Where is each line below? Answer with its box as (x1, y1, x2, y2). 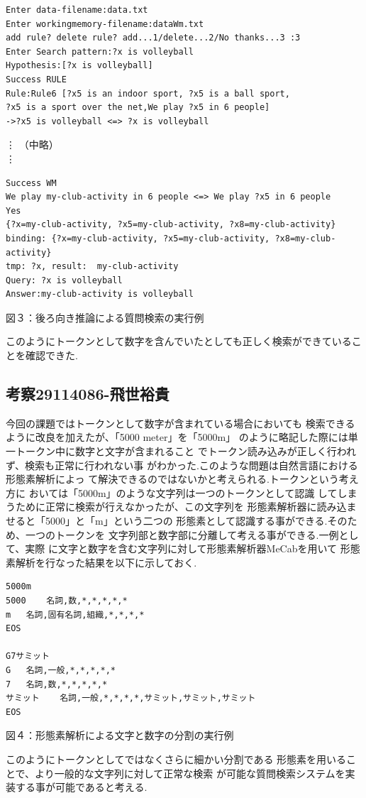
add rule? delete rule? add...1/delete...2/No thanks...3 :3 (6, 33, 301, 43)
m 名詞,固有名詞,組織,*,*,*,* (6, 609, 145, 620)
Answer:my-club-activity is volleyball (6, 289, 194, 300)
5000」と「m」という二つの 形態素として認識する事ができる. (45, 513, 328, 528)
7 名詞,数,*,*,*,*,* (6, 679, 108, 689)
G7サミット (6, 651, 50, 662)
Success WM (6, 177, 57, 188)
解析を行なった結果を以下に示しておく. (15, 554, 197, 569)
